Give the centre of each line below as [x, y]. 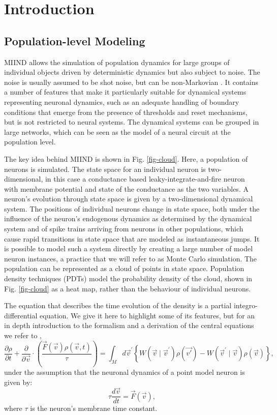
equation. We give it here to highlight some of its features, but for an [147, 315]
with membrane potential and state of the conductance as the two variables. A [126, 188]
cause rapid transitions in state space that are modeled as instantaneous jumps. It [132, 238]
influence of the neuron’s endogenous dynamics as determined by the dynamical [128, 218]
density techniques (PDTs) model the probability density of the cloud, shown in [128, 278]
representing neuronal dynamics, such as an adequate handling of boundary [122, 101]
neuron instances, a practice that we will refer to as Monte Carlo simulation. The [131, 258]
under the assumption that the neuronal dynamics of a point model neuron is [125, 372]
